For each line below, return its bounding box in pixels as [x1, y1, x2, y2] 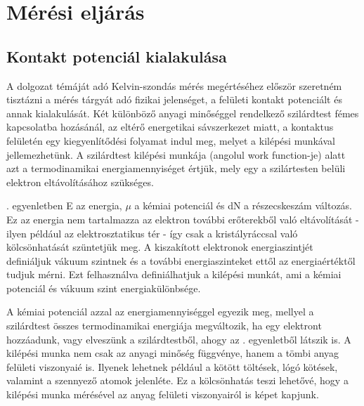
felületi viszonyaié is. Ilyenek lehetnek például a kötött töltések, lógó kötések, [6, 359, 338, 374]
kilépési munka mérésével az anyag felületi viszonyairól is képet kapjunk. [6, 387, 319, 402]
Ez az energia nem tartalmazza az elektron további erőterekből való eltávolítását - [6, 211, 359, 226]
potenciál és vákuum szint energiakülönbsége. [6, 280, 201, 295]
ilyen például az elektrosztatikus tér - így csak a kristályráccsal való [6, 225, 298, 240]
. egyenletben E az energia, [6, 198, 122, 213]
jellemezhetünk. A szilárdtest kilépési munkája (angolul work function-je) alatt [6, 147, 346, 162]
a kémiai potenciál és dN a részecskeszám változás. [134, 198, 353, 213]
